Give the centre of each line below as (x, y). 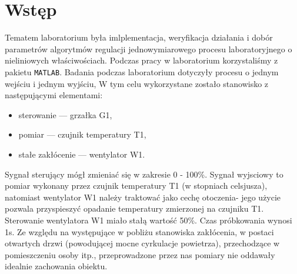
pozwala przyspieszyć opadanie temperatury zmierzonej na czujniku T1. (134, 208)
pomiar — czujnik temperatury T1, (82, 134)
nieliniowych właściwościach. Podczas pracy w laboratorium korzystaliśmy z (141, 60)
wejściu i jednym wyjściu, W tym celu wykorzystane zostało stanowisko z (137, 83)
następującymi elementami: (54, 95)
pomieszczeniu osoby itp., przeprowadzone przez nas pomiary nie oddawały (140, 254)
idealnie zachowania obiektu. (56, 266)
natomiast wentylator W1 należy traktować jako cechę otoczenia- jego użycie (143, 197)
